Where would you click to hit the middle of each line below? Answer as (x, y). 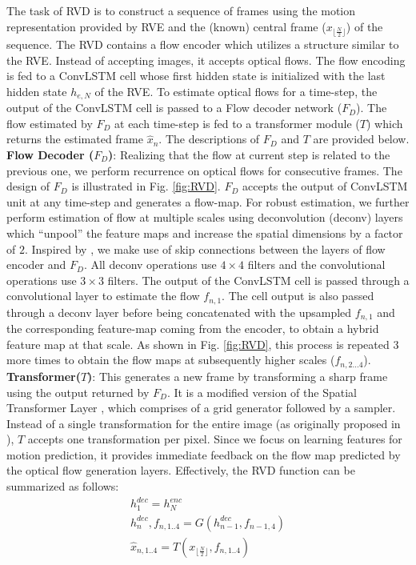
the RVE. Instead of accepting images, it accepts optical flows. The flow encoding (206, 60)
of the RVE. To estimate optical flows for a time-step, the (236, 91)
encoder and (36, 264)
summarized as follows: (63, 486)
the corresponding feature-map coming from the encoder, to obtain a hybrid (193, 329)
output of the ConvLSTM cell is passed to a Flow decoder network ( (174, 108)
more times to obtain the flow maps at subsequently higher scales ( (171, 360)
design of (28, 186)
